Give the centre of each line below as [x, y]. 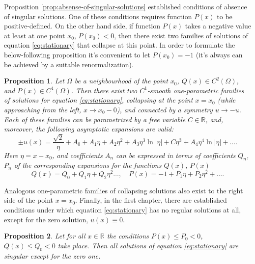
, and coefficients [77, 155]
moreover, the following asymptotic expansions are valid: [89, 129]
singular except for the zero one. [52, 255]
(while [227, 100]
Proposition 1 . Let [34, 81]
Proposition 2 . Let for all [45, 236]
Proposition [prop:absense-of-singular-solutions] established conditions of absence [126, 6]
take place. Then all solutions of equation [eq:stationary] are [148, 245]
